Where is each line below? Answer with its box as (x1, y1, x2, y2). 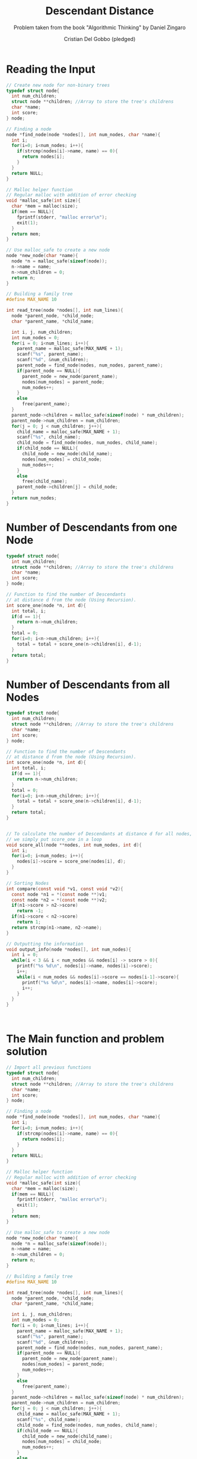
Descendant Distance (45, 4, 154, 18)
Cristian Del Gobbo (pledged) (63, 35, 136, 42)
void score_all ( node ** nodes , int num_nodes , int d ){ (6, 842, 142, 848)
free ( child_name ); (21, 478, 68, 484)
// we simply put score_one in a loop (6, 836, 102, 843)
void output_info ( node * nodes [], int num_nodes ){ (6, 946, 132, 953)
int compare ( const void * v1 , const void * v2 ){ (6, 885, 123, 892)
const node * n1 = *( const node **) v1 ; (11, 891, 108, 897)
